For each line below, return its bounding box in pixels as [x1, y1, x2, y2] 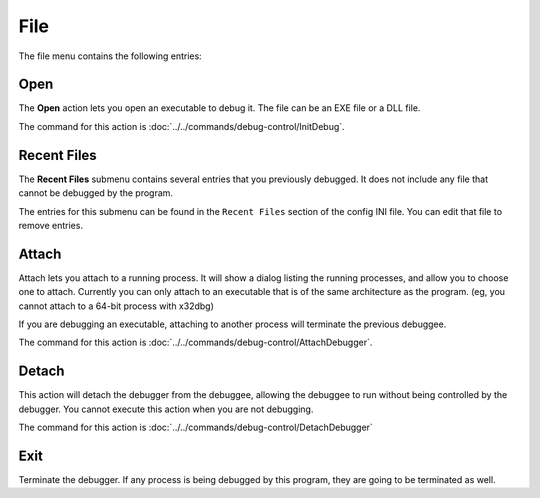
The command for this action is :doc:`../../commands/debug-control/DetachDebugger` [18, 421, 374, 434]
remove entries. [18, 219, 84, 231]
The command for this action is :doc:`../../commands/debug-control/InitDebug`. [18, 120, 345, 132]
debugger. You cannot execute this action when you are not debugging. [18, 403, 314, 415]
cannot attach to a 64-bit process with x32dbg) [18, 300, 215, 312]
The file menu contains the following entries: [18, 50, 202, 62]
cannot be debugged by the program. [18, 187, 174, 199]
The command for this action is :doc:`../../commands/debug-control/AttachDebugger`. [18, 336, 373, 349]
